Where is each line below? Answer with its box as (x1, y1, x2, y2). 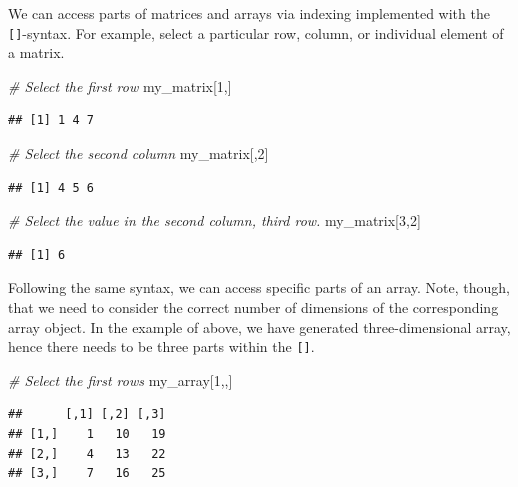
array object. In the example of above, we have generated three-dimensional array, (8, 316, 511, 337)
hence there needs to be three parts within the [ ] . (8, 336, 315, 357)
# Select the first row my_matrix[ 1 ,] (8, 75, 232, 96)
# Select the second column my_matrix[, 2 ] (8, 143, 269, 164)
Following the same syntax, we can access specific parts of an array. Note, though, (8, 277, 511, 298)
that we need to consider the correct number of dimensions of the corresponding (8, 297, 499, 317)
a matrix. (8, 42, 65, 63)
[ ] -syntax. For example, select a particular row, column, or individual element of (8, 22, 504, 43)
